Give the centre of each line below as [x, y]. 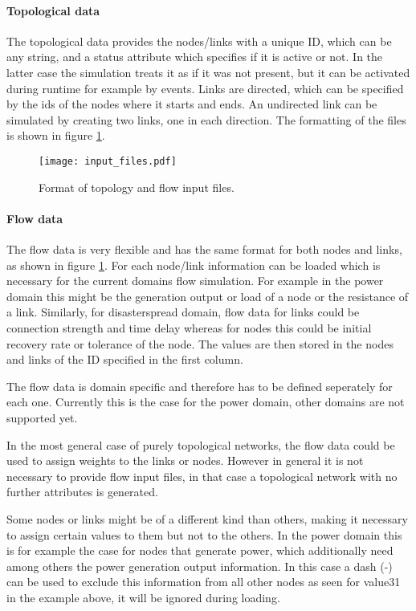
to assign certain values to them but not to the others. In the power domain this [204, 534]
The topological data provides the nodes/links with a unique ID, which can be [199, 41]
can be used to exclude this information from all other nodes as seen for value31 [204, 582]
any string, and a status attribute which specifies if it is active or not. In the [195, 57]
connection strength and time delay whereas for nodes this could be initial [189, 327]
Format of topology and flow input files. [137, 187]
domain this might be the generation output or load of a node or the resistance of [208, 296]
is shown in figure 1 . [56, 135]
